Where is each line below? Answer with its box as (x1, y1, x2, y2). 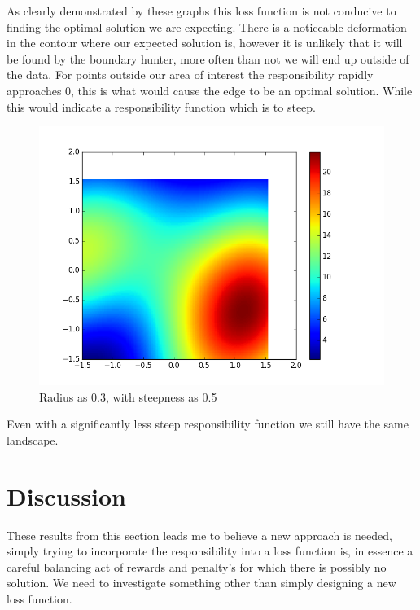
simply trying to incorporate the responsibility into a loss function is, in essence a (7, 542, 413, 560)
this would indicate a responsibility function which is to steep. (7, 98, 317, 115)
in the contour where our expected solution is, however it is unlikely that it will (7, 34, 403, 51)
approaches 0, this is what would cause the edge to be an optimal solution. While (7, 81, 413, 99)
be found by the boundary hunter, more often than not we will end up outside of (7, 50, 409, 67)
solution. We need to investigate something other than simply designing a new (7, 574, 396, 591)
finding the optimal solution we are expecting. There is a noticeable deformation (7, 18, 407, 35)
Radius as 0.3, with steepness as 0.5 (39, 388, 217, 405)
